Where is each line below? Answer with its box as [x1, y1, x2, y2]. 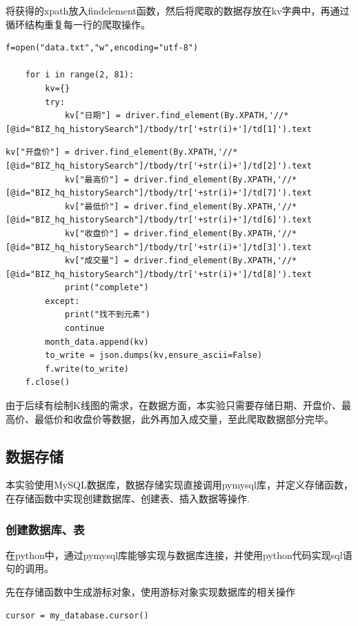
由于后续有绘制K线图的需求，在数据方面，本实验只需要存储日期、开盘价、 [6, 398, 341, 412]
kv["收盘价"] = [64, 228, 129, 238]
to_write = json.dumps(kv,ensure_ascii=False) [45, 350, 263, 361]
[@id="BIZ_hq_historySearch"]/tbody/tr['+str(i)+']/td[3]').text [6, 242, 312, 252]
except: [45, 296, 80, 306]
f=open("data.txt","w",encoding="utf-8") [6, 43, 199, 53]
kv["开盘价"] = [6, 147, 70, 158]
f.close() [25, 377, 70, 388]
